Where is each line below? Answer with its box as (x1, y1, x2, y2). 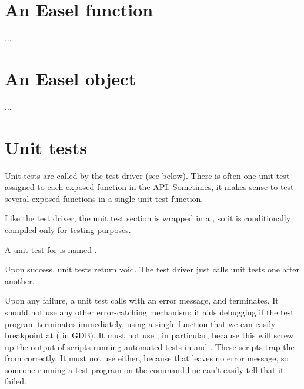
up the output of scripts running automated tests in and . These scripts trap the (5, 340, 295, 353)
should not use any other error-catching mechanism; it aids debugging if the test (5, 305, 294, 318)
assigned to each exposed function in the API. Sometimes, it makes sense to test (5, 181, 294, 193)
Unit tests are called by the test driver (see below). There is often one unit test (5, 169, 290, 181)
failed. (5, 375, 26, 387)
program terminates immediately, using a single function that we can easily (5, 317, 276, 330)
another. (5, 274, 35, 287)
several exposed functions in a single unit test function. (5, 192, 203, 204)
